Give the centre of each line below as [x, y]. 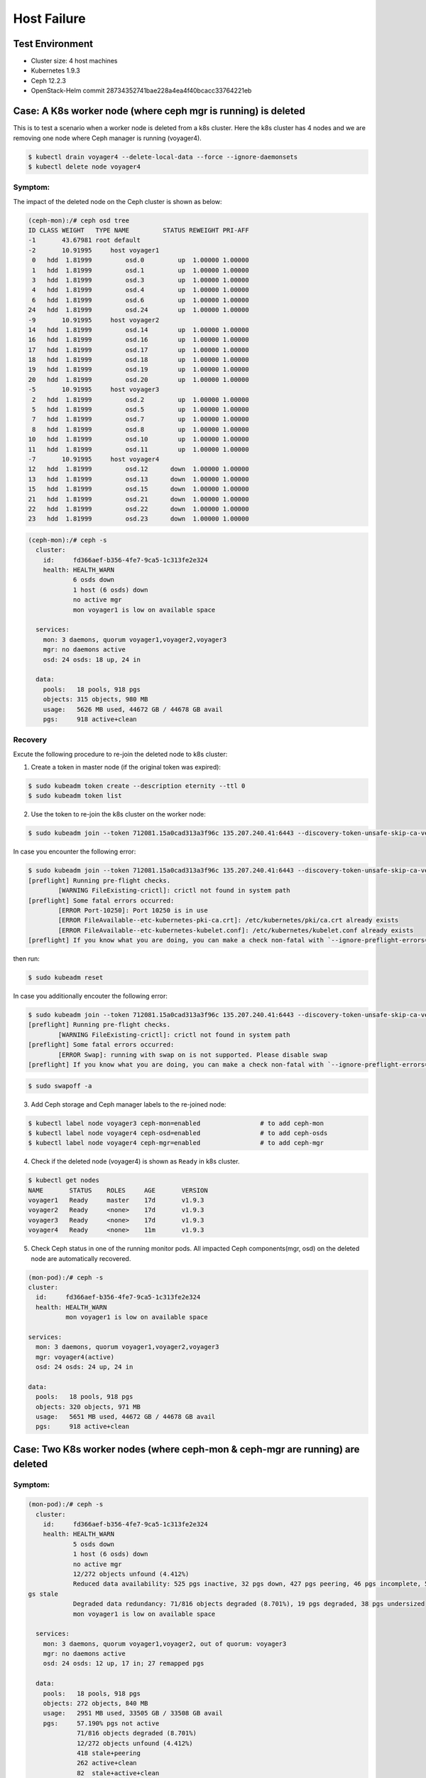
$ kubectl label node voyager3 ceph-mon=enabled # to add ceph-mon [176, 1123]
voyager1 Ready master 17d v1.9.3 [116, 1201]
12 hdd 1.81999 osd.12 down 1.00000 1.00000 [138, 469]
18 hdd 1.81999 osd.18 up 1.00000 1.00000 [138, 360]
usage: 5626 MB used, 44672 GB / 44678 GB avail [133, 709]
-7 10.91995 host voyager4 [94, 459]
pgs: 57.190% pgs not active [101, 1723]
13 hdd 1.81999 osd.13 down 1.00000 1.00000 [138, 479]
